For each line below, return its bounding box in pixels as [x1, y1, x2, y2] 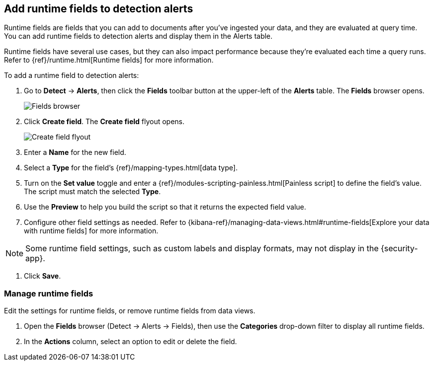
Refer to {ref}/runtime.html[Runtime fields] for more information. [4, 56, 214, 65]
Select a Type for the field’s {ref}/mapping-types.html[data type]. [24, 163, 238, 172]
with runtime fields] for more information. [24, 226, 159, 235]
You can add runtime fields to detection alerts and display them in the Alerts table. [4, 32, 273, 41]
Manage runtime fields [4, 288, 93, 298]
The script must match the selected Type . [24, 187, 161, 196]
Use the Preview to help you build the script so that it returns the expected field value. [24, 203, 306, 212]
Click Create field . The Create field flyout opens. [24, 117, 185, 126]
